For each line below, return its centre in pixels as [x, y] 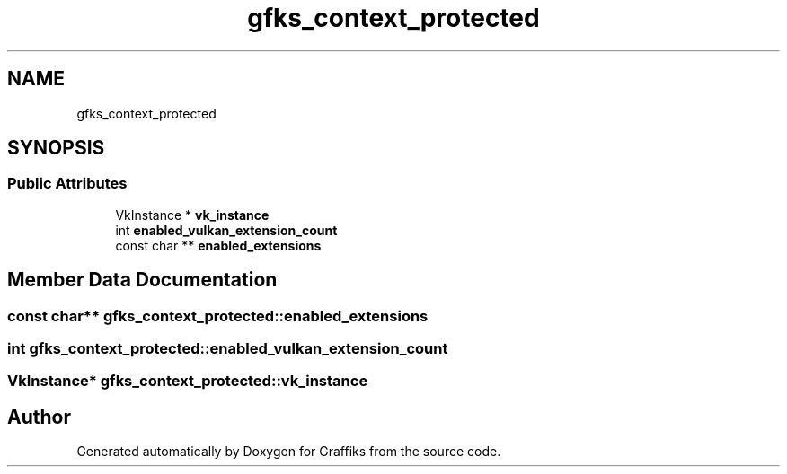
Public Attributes [67, 184]
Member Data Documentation [142, 280]
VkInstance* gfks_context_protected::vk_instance [188, 381]
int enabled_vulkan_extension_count [226, 230]
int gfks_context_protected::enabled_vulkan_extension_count [228, 349]
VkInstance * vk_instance [192, 215]
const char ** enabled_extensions [218, 245]
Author [39, 417]
